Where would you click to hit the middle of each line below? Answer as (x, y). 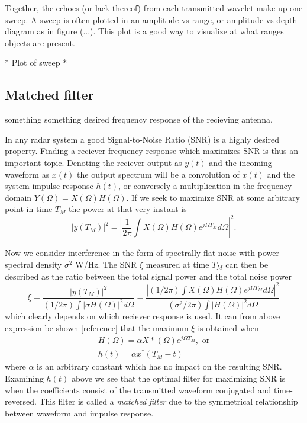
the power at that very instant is (127, 209)
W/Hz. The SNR (106, 265)
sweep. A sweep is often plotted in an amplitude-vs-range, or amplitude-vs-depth (151, 19)
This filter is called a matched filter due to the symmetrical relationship (169, 401)
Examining (24, 378)
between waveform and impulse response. (79, 413)
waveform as (27, 174)
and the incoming (240, 162)
